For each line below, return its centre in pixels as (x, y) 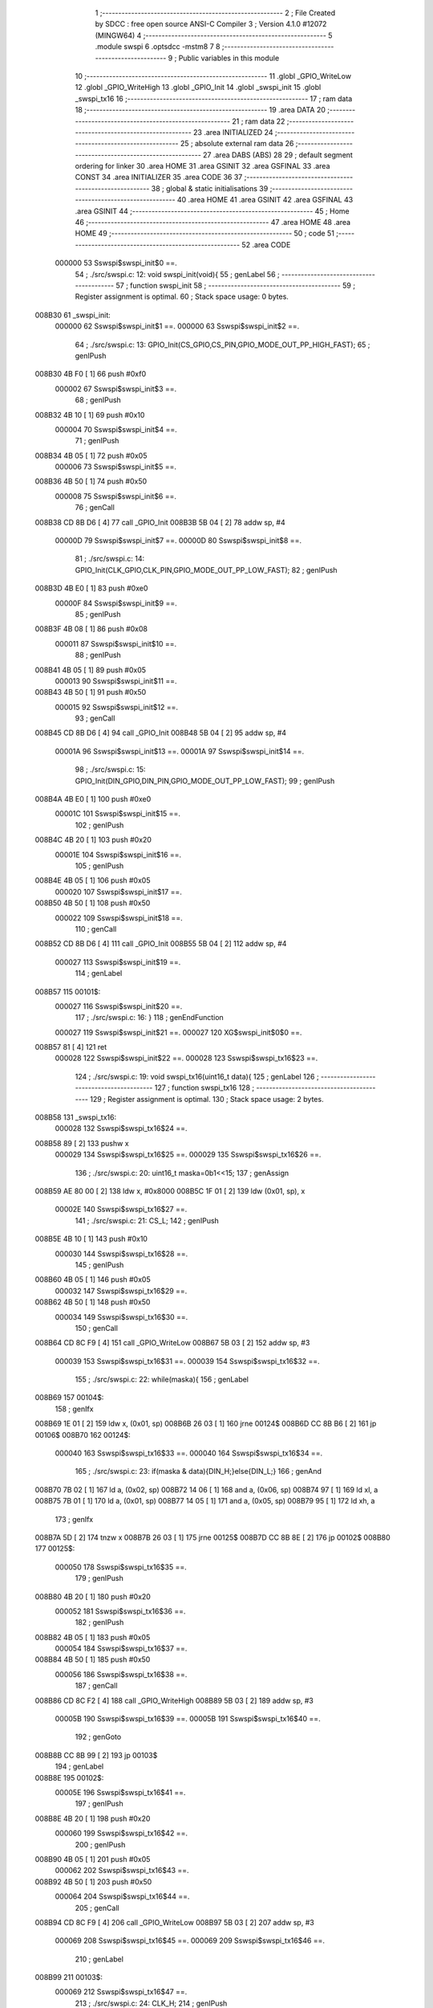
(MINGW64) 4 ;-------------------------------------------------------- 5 (214, 35)
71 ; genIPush (97, 441)
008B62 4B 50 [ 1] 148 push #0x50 (93, 1302)
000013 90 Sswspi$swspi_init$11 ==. (116, 681)
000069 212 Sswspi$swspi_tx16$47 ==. (121, 1992)
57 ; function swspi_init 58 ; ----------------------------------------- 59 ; (236, 285)
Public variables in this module (229, 58)
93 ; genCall (95, 718)
